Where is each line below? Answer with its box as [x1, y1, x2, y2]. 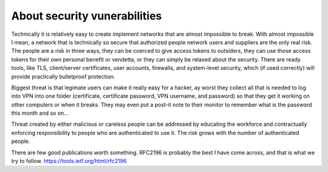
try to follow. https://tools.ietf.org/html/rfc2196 [11, 157, 127, 165]
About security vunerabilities [11, 9, 162, 22]
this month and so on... [11, 109, 69, 117]
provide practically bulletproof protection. [11, 73, 115, 80]
